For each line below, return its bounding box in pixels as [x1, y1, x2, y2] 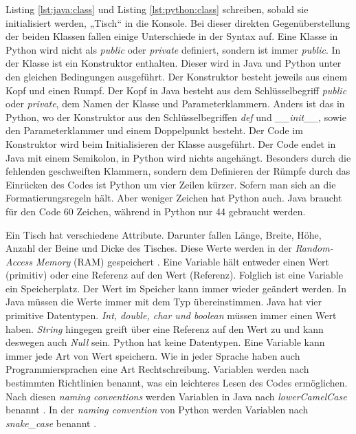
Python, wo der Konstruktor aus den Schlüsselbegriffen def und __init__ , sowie [5, 109, 346, 124]
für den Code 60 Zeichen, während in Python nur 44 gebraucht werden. [5, 204, 306, 218]
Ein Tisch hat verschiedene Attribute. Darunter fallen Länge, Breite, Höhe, [5, 227, 322, 241]
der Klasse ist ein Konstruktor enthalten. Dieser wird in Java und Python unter [5, 56, 342, 70]
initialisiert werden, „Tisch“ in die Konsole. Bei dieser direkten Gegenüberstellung [5, 15, 351, 30]
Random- [295, 241, 333, 255]
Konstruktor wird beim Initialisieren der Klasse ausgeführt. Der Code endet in [5, 136, 336, 151]
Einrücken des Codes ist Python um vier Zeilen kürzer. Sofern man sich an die [5, 177, 336, 191]
